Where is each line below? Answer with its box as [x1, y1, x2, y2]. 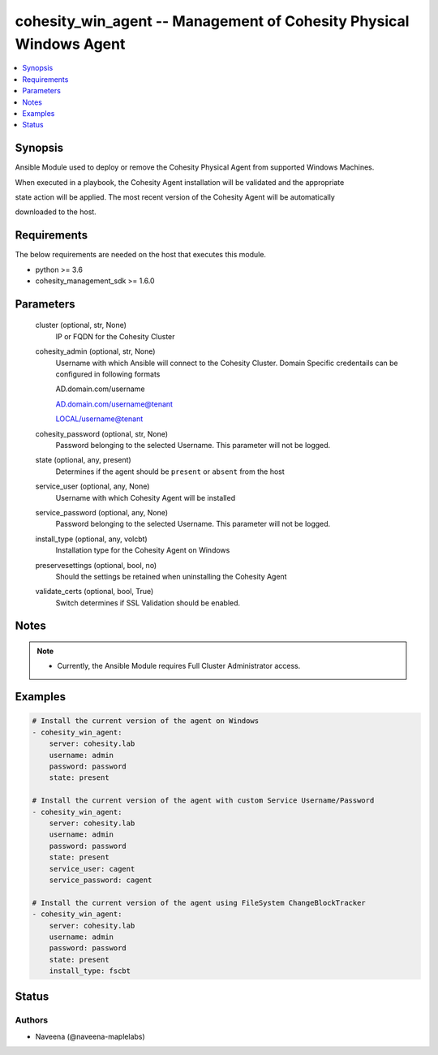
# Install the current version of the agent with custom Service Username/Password [32, 796, 375, 805]
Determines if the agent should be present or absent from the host [55, 467, 286, 476]
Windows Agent [15, 35, 126, 53]
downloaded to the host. [15, 207, 97, 217]
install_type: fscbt [49, 967, 131, 975]
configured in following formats [55, 369, 161, 379]
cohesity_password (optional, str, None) [35, 428, 169, 438]
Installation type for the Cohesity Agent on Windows [55, 545, 230, 555]
